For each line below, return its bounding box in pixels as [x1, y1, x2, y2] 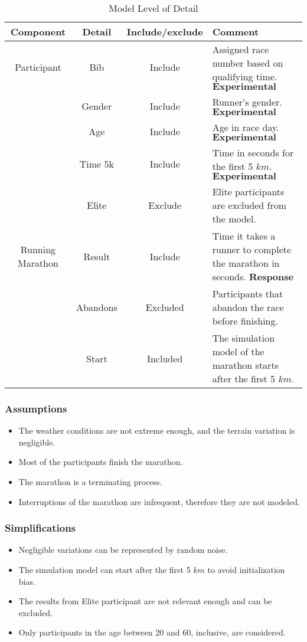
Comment [212, 25, 259, 38]
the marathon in [212, 256, 280, 270]
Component [10, 25, 66, 38]
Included [147, 351, 183, 365]
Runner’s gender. [212, 95, 282, 109]
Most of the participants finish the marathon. [18, 456, 183, 468]
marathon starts [212, 358, 279, 372]
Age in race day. [212, 120, 279, 134]
